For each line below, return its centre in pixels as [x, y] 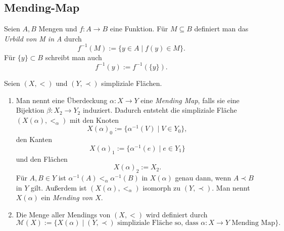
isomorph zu [162, 187]
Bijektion [30, 110]
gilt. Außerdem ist [59, 187]
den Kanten [34, 139]
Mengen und [58, 29]
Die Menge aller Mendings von [63, 214]
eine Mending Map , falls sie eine [190, 100]
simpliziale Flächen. [132, 83]
